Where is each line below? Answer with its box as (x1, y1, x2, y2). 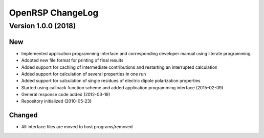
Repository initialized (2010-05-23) (21, 98, 92, 104)
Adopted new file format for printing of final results (21, 58, 124, 63)
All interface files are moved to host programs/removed (21, 124, 133, 130)
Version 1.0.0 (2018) (9, 21, 76, 30)
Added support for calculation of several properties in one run (21, 71, 146, 77)
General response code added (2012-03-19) (21, 92, 110, 98)
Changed (9, 111, 38, 119)
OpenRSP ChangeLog (9, 7, 99, 18)
